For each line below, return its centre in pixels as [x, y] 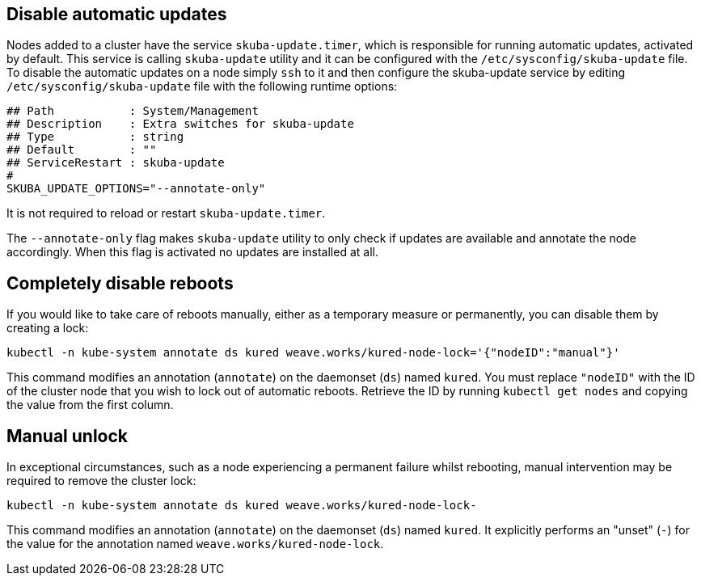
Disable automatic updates [117, 14]
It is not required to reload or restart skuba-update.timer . [166, 213]
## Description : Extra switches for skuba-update [180, 124]
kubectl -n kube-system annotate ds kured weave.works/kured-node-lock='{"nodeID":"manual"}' [313, 353]
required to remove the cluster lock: [101, 481]
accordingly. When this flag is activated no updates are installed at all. [192, 252]
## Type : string [95, 137]
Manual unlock [68, 436]
